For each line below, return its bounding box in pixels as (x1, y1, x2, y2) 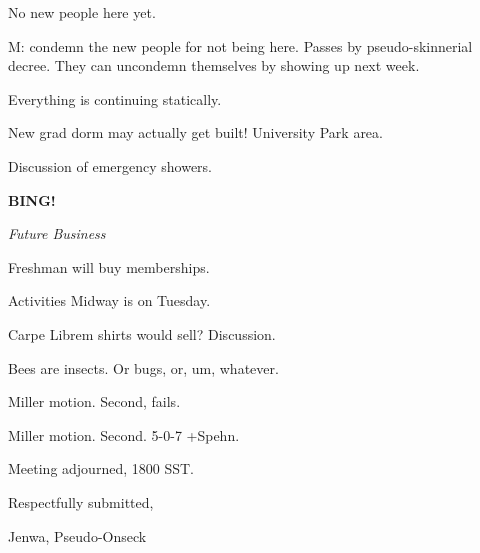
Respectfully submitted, (8, 491, 154, 512)
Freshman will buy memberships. (8, 256, 210, 277)
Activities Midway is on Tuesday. (8, 290, 211, 311)
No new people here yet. (8, 2, 156, 22)
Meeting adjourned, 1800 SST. (8, 458, 194, 479)
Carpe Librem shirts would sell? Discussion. (8, 323, 276, 344)
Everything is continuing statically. (8, 88, 222, 109)
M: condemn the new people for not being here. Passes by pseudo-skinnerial (8, 35, 473, 56)
